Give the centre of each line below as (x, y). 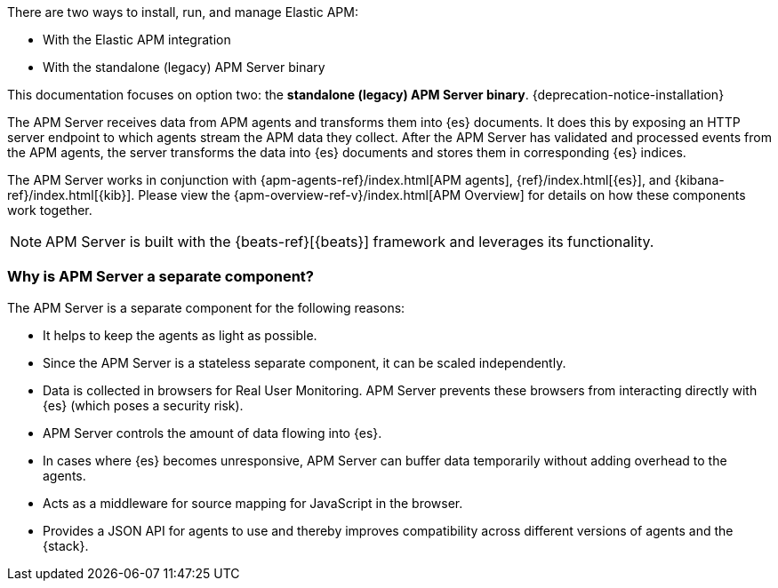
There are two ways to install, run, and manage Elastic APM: (183, 12)
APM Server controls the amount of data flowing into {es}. (213, 433)
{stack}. (66, 545)
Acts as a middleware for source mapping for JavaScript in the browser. (253, 503)
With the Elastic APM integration (137, 40)
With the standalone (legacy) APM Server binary (184, 67)
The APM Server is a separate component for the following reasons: (206, 307)
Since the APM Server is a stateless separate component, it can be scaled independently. (305, 362)
